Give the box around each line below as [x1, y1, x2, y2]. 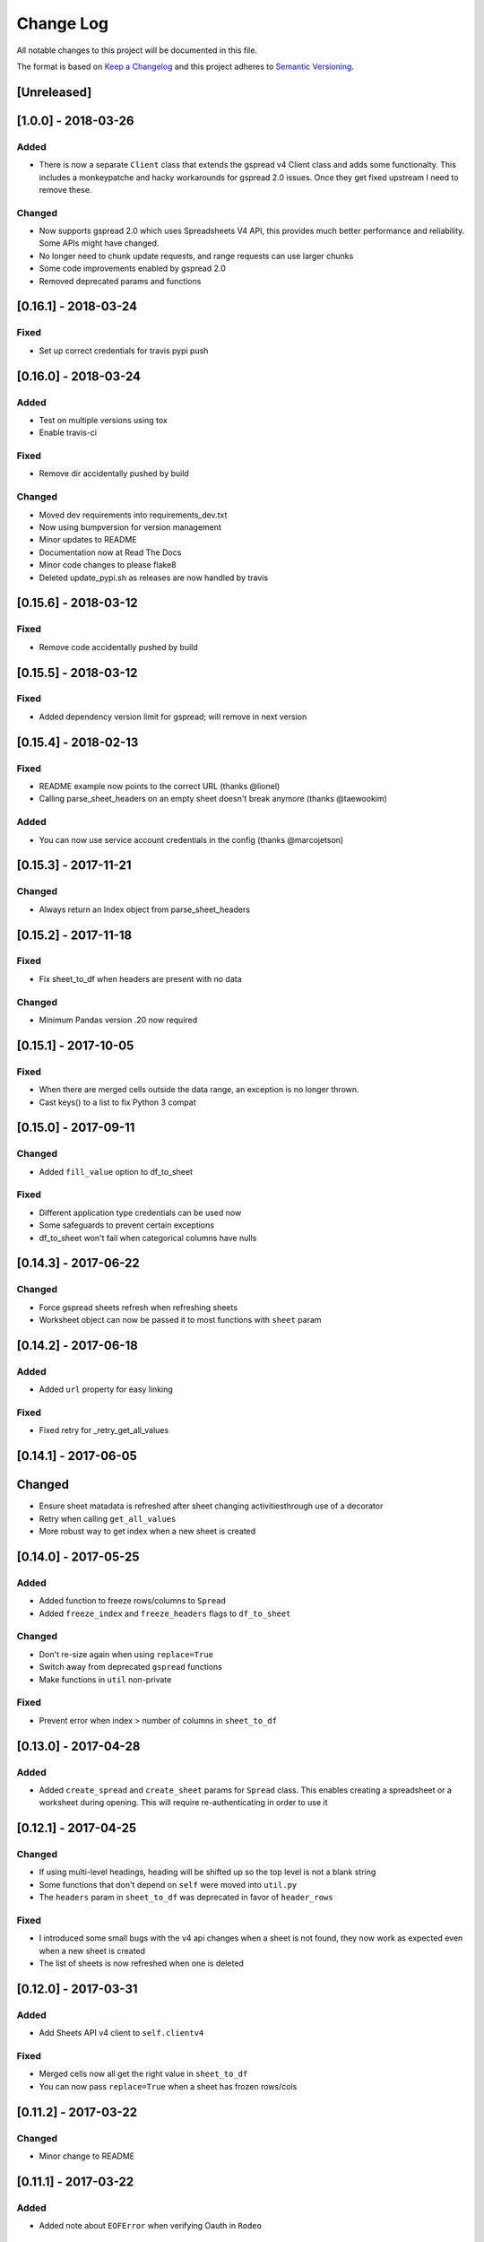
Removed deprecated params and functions [39, 275, 202, 286]
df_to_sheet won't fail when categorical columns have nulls [39, 1232, 257, 1243]
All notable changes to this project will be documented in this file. [16, 45, 258, 56]
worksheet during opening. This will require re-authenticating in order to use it [39, 1797, 328, 1808]
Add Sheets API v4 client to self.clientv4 [39, 2028, 204, 2038]
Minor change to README [39, 2151, 135, 2161]
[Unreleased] [16, 84, 92, 100]
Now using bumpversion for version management [39, 521, 221, 533]
